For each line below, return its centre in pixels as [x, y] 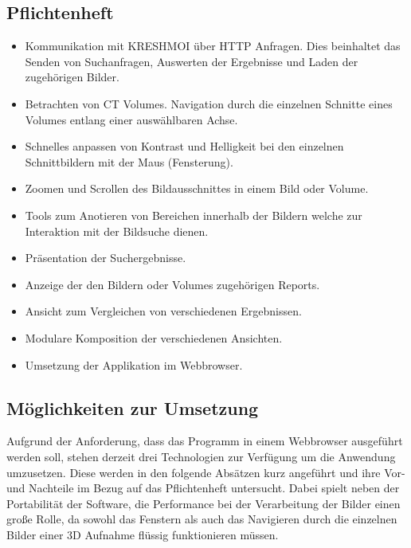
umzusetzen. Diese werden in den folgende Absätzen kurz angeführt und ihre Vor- [206, 472]
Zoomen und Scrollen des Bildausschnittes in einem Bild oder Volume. [197, 188]
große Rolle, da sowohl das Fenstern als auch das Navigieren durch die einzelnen [202, 519]
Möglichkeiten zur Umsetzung [133, 407]
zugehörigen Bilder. [72, 77]
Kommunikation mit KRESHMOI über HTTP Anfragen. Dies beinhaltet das [213, 46]
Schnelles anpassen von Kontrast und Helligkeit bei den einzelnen [184, 146]
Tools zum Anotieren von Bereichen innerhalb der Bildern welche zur [194, 215]
